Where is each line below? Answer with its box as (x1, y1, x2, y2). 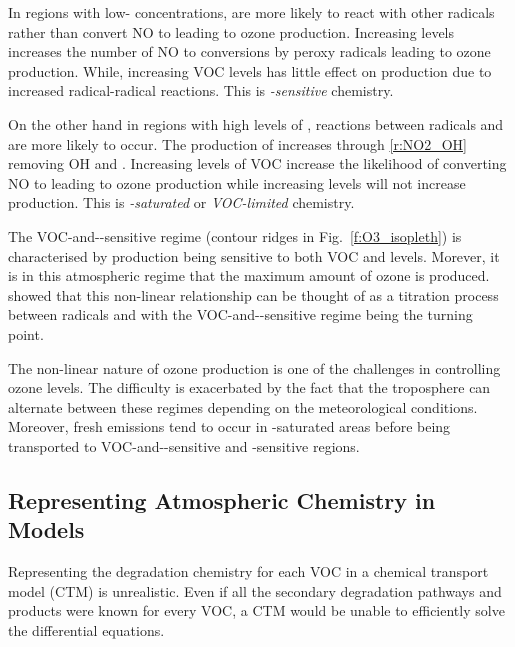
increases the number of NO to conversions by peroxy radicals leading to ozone (8, 41, 491, 62)
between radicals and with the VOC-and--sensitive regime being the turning (8, 304, 473, 325)
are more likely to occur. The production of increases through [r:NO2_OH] (8, 133, 467, 154)
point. (8, 323, 44, 344)
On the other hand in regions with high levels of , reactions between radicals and (8, 113, 504, 134)
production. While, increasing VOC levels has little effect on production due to (8, 60, 492, 81)
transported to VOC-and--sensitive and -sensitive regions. (8, 435, 360, 456)
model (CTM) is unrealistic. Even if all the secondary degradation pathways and (8, 580, 502, 601)
